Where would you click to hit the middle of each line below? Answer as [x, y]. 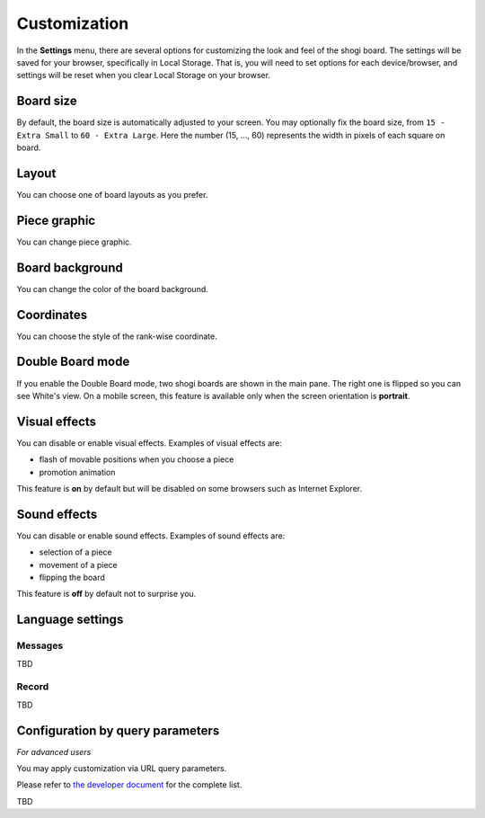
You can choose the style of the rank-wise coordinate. [117, 336]
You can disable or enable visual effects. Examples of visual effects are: [149, 443]
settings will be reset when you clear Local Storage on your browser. [144, 76]
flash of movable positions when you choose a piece [137, 459]
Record [33, 687]
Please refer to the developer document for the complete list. [129, 785]
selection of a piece [75, 552]
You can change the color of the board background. [112, 289]
